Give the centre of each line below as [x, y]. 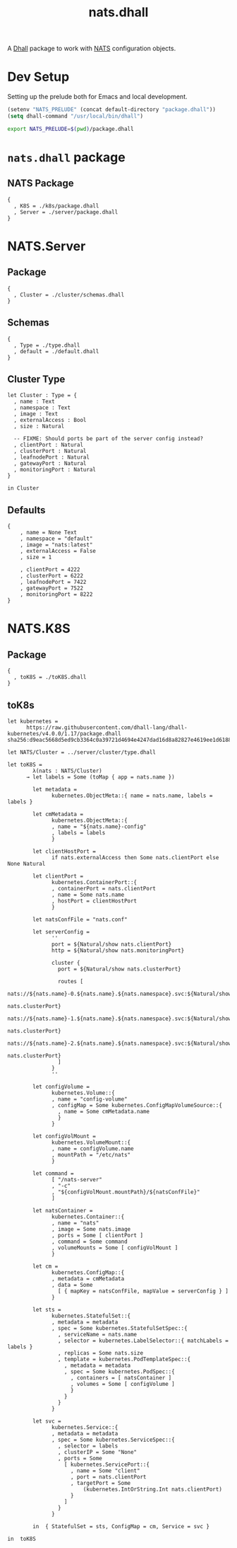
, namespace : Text [42, 408]
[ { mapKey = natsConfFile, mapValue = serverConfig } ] [143, 1291]
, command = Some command [90, 1242]
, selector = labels [88, 1446]
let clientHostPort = [65, 852]
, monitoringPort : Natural [55, 470]
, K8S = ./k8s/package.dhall [56, 206]
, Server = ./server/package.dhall [66, 212]
